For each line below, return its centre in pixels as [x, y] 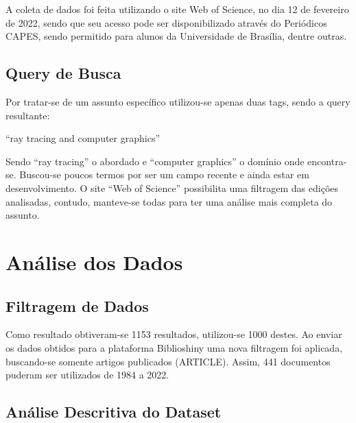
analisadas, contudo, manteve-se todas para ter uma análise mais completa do [169, 201]
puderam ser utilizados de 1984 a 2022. [87, 375]
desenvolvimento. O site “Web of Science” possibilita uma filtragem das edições [172, 188]
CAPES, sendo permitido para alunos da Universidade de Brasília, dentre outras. [176, 36]
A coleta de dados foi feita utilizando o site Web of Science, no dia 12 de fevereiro [177, 9]
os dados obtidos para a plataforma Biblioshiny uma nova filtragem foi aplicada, [174, 347]
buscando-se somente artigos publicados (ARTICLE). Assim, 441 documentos [168, 361]
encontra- [327, 161]
